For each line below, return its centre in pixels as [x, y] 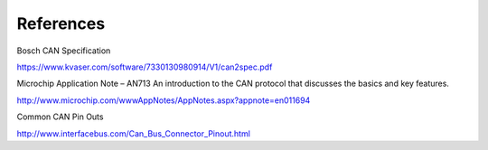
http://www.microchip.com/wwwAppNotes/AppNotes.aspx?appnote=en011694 [164, 100]
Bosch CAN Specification [64, 51]
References [61, 23]
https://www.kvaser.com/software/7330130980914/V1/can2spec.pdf [145, 67]
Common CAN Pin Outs [60, 117]
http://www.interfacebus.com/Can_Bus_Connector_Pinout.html [133, 133]
